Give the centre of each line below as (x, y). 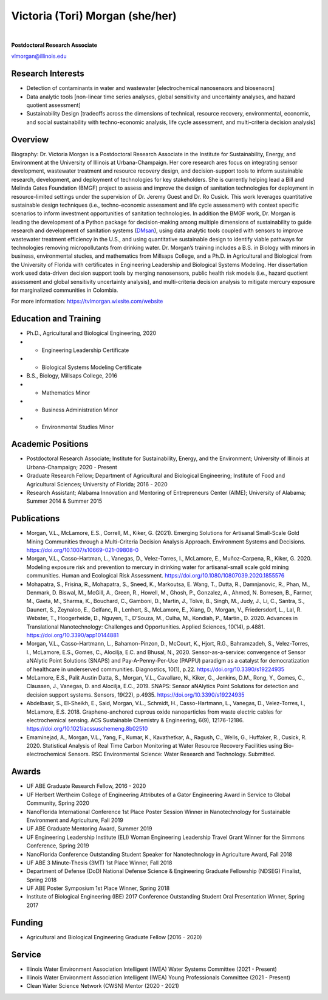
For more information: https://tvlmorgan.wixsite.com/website (87, 302)
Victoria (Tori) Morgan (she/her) (94, 16)
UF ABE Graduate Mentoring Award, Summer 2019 (89, 829)
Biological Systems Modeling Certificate (92, 367)
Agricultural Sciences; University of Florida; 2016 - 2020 (97, 484)
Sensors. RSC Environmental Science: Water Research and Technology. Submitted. (172, 754)
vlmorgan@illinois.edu (39, 56)
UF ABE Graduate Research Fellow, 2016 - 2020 (86, 786)
